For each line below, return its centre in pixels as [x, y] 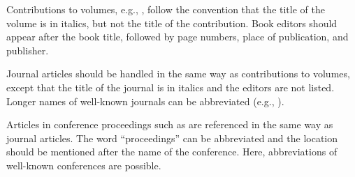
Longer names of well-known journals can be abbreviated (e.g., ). [145, 101]
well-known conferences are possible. [84, 165]
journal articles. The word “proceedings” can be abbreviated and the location [172, 138]
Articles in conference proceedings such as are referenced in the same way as [170, 124]
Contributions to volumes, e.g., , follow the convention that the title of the [166, 9]
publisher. [28, 50]
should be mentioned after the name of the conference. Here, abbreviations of [172, 152]
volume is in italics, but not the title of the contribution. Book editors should [172, 23]
